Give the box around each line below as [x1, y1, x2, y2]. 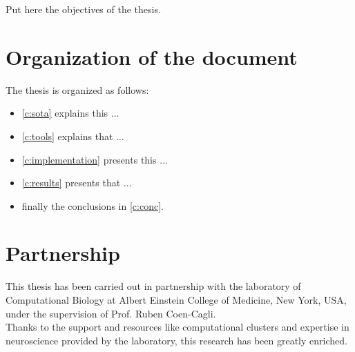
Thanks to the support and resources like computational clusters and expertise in [6, 320, 349, 334]
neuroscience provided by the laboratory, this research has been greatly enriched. [6, 333, 347, 347]
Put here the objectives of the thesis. [6, 2, 161, 16]
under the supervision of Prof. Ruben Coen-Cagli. [6, 306, 216, 320]
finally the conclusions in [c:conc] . [21, 198, 164, 213]
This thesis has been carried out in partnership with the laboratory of [6, 279, 301, 293]
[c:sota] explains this [21, 106, 108, 120]
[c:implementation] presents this [21, 152, 157, 166]
